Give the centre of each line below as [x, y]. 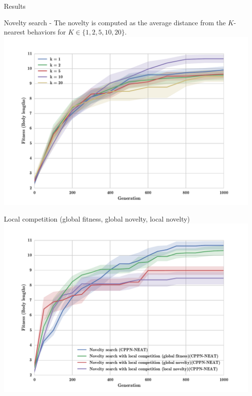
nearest [15, 32]
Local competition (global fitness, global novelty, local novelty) [97, 218]
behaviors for [47, 32]
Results [15, 6]
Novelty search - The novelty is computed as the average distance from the [115, 22]
